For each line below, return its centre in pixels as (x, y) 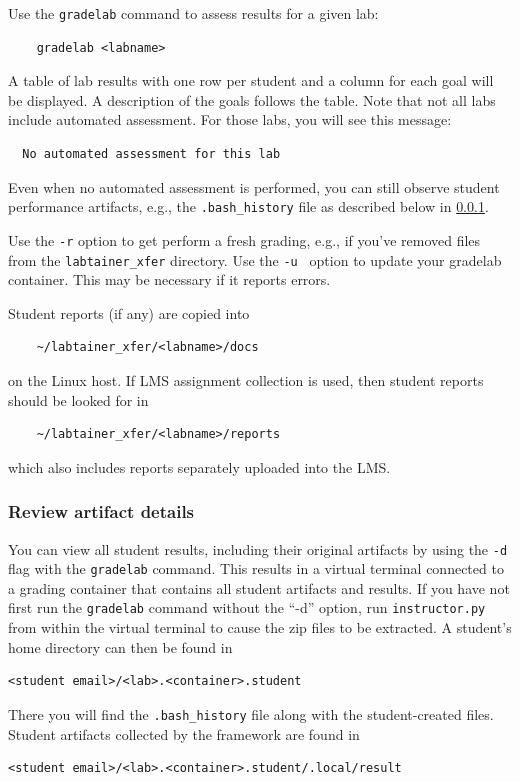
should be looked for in (78, 399)
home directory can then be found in (120, 646)
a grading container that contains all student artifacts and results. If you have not (259, 587)
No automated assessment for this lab (151, 154)
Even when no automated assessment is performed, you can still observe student (254, 186)
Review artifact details (101, 511)
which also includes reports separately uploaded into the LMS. (199, 466)
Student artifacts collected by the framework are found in (184, 733)
